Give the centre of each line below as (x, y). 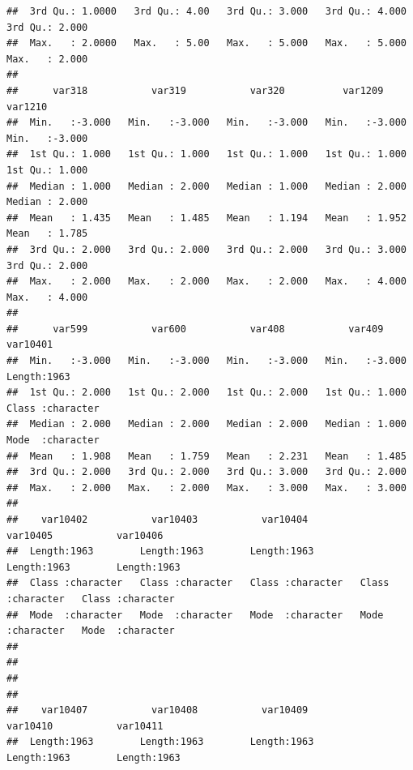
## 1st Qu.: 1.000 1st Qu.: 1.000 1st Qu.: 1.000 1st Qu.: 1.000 (206, 154)
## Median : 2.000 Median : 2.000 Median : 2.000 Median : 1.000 (206, 424)
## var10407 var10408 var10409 (158, 710)
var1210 (27, 107)
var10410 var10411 (85, 726)
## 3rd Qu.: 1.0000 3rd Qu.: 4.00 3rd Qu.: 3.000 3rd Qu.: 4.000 (206, 11)
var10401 (30, 345)
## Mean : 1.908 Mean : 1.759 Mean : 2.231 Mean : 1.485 (206, 456)
